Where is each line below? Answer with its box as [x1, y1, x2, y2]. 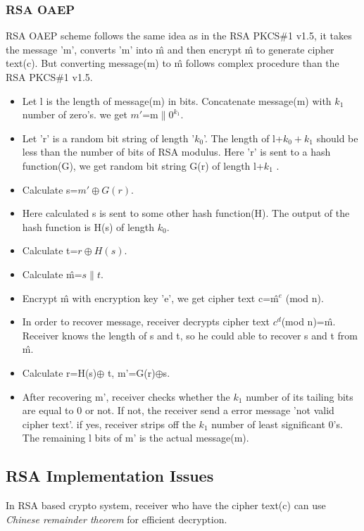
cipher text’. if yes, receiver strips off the [22, 416, 196, 431]
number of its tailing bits [246, 389, 353, 404]
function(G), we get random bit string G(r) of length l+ [22, 158, 264, 173]
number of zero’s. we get [22, 107, 127, 122]
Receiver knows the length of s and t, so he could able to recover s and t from [22, 327, 358, 342]
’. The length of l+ [203, 130, 283, 145]
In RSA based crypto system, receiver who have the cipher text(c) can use [6, 498, 326, 513]
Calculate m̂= [22, 266, 82, 281]
